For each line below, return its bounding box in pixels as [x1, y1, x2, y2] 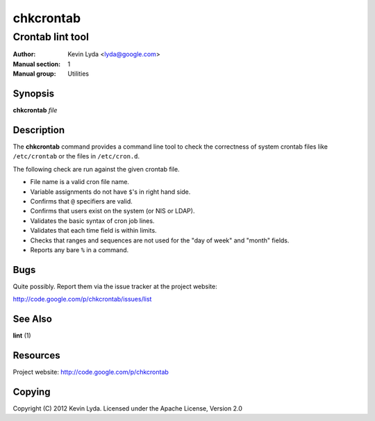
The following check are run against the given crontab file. [12, 165, 180, 173]
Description [12, 124, 65, 135]
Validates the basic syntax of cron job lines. [30, 216, 155, 225]
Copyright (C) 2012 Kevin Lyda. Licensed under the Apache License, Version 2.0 [12, 404, 242, 413]
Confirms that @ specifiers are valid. [30, 197, 133, 205]
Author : [12, 50, 36, 58]
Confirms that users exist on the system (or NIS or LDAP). [30, 207, 195, 215]
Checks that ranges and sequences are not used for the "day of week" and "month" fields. [30, 236, 290, 245]
